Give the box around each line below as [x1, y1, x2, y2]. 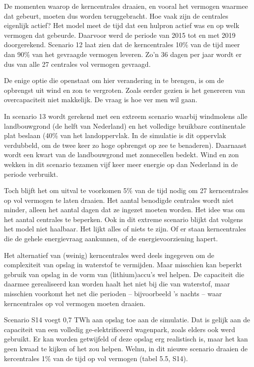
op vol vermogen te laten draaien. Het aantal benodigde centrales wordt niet [4, 195, 234, 205]
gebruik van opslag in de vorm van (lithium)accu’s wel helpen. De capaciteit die [4, 269, 244, 279]
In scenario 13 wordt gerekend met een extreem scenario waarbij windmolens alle [4, 111, 248, 121]
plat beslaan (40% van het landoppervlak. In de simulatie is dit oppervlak [4, 130, 226, 141]
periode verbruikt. [4, 169, 58, 179]
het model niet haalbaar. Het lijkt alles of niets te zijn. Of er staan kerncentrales [4, 224, 246, 234]
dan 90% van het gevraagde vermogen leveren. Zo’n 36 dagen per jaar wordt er [4, 49, 242, 59]
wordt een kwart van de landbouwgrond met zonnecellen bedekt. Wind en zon [4, 149, 239, 160]
